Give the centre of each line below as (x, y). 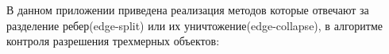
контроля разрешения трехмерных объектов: (113, 41)
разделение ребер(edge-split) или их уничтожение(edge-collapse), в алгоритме (195, 25)
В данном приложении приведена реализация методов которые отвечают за (188, 10)
